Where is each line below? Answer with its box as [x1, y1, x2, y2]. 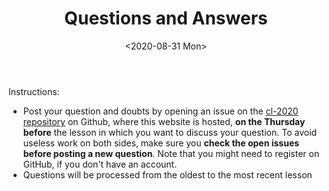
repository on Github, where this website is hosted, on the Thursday [22, 115, 306, 127]
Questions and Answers [64, 7, 268, 30]
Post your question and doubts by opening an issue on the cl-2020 [22, 105, 299, 117]
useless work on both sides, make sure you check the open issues [22, 137, 300, 149]
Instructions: [8, 85, 60, 97]
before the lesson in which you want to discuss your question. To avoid [22, 126, 318, 138]
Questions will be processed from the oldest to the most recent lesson [22, 168, 313, 181]
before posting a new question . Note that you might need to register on [22, 147, 320, 159]
